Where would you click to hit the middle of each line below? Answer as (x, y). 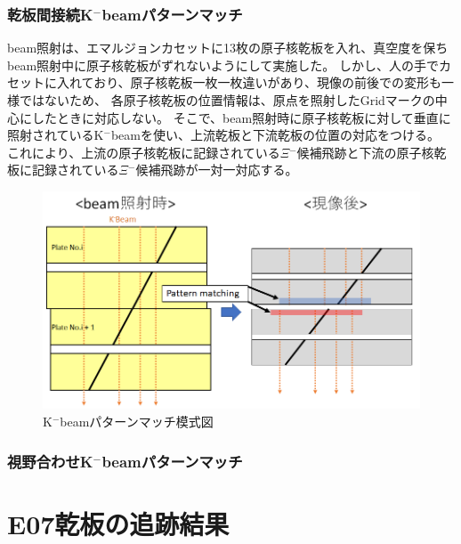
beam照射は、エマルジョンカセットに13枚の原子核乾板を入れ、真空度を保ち (228, 48)
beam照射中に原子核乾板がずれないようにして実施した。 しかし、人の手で (223, 65)
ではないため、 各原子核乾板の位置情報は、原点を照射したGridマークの (227, 100)
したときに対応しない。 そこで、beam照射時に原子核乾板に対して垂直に (241, 117)
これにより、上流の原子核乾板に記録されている (144, 152)
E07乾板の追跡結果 (118, 523)
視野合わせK (50, 461)
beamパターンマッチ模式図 (137, 421)
